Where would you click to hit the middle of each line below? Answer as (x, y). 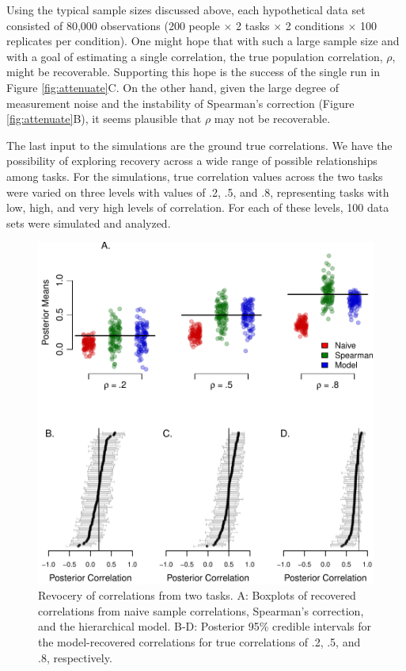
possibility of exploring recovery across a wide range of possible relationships (192, 161)
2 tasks (253, 25)
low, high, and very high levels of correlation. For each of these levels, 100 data (198, 207)
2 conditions (315, 25)
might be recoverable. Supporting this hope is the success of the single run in (193, 72)
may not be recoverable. (272, 119)
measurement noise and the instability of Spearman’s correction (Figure (180, 103)
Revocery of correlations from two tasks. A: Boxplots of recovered (197, 595)
